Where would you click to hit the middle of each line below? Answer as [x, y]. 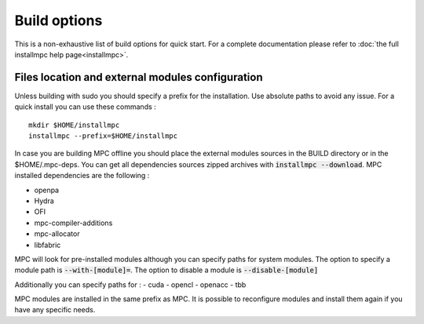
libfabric [48, 245]
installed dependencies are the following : [82, 176]
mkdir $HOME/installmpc [74, 125]
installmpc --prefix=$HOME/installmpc [103, 136]
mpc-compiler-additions [73, 223]
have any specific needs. [55, 310]
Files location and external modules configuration [139, 77]
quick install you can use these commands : [85, 107]
